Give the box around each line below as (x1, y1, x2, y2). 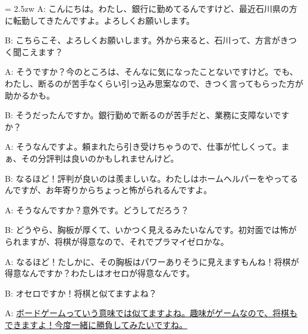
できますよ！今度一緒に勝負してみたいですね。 (5, 318, 188, 330)
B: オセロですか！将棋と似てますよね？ (5, 286, 157, 299)
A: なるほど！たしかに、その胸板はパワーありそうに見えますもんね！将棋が (5, 255, 299, 267)
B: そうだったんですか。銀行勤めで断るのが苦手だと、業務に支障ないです (5, 109, 290, 121)
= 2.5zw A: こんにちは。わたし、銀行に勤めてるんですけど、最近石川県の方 (5, 2, 298, 14)
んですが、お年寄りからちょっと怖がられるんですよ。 (5, 184, 212, 196)
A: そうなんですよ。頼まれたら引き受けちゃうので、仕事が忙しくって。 (5, 140, 281, 153)
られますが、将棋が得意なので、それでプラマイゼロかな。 (5, 235, 229, 247)
